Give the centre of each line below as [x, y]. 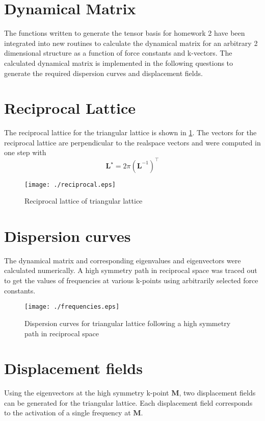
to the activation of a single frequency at [68, 413]
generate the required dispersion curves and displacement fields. [103, 73]
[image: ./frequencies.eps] [72, 307]
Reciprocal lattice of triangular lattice [84, 201]
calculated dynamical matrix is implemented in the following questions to [119, 63]
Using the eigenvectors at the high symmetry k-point [87, 393]
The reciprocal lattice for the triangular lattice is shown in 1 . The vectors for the [130, 132]
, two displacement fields [217, 393]
